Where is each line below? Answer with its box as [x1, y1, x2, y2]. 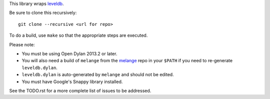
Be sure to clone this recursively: [9, 10, 77, 16]
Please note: [9, 41, 35, 47]
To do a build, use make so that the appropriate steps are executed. [9, 32, 148, 38]
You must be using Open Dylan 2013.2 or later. [21, 50, 117, 57]
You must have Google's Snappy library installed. [21, 79, 123, 85]
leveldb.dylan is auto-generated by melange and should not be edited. [21, 72, 174, 78]
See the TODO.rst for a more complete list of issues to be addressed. [9, 88, 151, 94]
